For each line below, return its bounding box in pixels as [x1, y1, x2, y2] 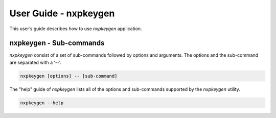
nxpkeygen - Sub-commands [9, 39, 105, 48]
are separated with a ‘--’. [9, 59, 61, 65]
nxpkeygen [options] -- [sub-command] [20, 73, 118, 79]
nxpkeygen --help [20, 100, 64, 106]
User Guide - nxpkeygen [9, 8, 115, 19]
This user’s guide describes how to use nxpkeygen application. [9, 26, 143, 32]
